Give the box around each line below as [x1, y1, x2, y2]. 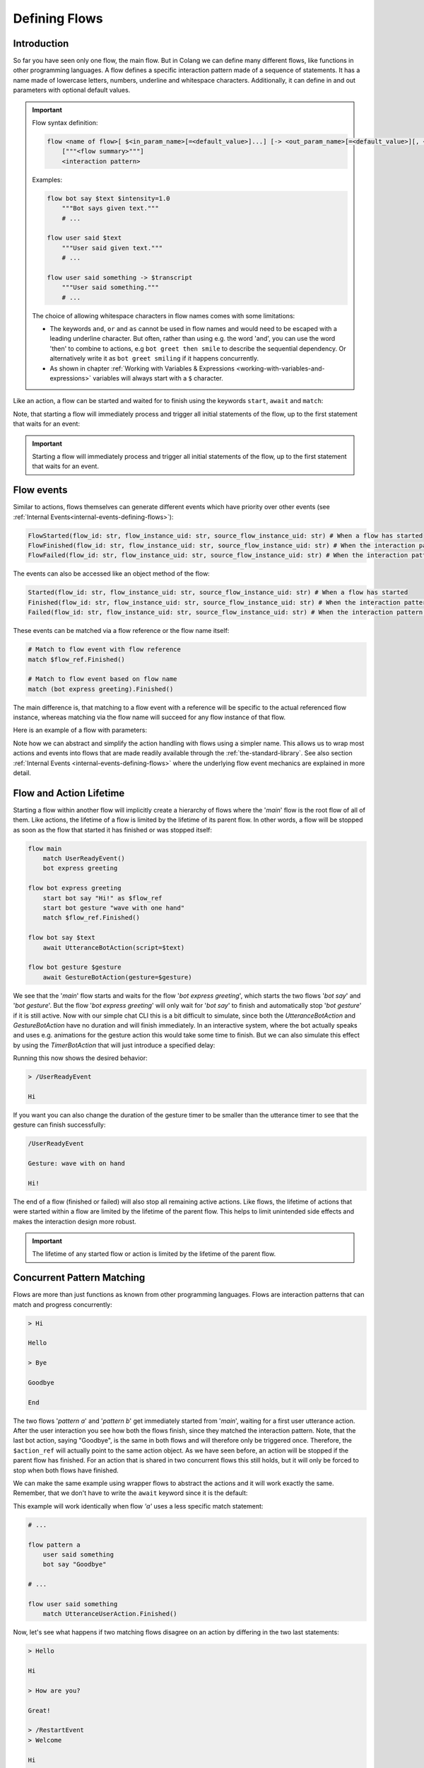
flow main [28, 844, 62, 852]
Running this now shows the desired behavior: [13, 1054, 148, 1062]
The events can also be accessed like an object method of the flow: [13, 569, 210, 578]
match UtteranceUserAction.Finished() [42, 1610, 177, 1618]
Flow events [13, 484, 68, 496]
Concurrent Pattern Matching [13, 1272, 146, 1284]
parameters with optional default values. [13, 86, 131, 95]
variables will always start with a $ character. [93, 373, 224, 382]
